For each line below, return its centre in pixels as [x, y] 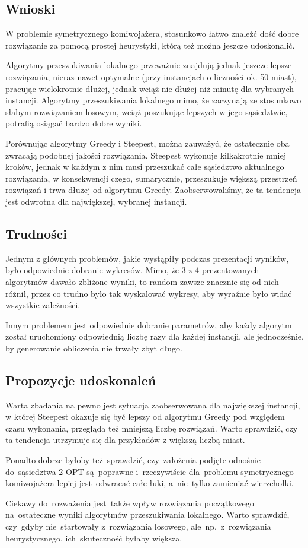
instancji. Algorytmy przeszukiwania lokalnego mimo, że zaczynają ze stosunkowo [153, 100]
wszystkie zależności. [43, 305]
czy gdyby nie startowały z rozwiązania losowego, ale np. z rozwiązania [138, 526]
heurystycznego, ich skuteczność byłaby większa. [94, 538]
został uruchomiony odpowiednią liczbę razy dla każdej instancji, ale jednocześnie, [155, 336]
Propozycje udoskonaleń [81, 380]
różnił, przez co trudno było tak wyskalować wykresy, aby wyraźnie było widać [149, 293]
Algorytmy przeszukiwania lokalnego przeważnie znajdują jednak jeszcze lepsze [149, 65]
